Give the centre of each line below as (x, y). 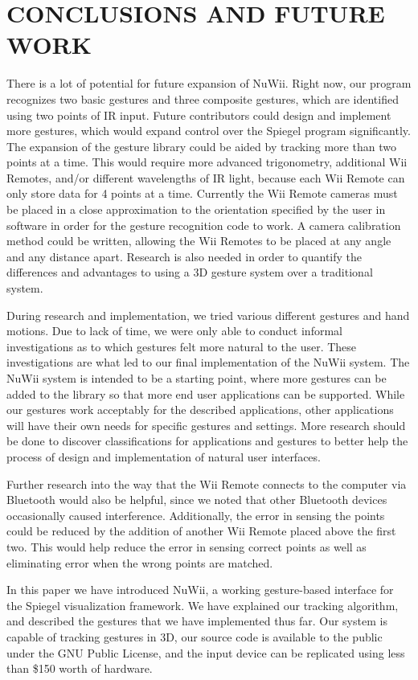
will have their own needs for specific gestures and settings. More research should (206, 425)
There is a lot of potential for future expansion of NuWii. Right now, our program (209, 83)
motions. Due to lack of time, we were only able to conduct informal (174, 331)
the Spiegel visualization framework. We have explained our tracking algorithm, (203, 605)
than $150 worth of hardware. (80, 668)
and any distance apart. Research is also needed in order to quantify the (184, 256)
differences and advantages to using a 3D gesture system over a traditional (190, 272)
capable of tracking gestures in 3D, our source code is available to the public (195, 636)
